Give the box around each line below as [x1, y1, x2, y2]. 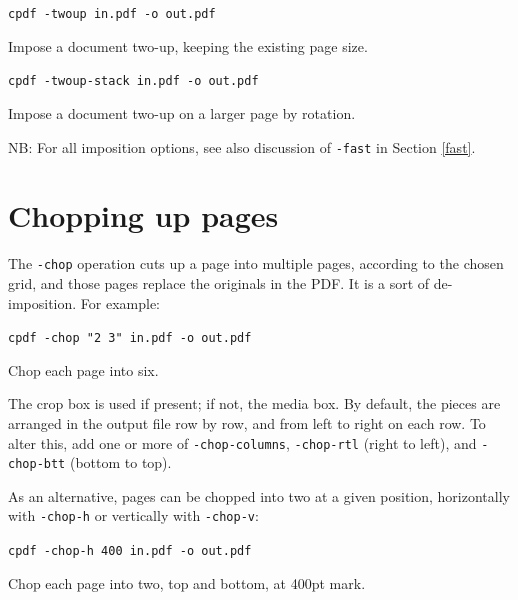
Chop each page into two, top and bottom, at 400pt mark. [8, 572, 366, 593]
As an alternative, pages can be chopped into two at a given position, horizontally [8, 485, 510, 506]
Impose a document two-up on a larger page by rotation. [8, 102, 356, 123]
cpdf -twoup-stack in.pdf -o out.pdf [8, 74, 259, 89]
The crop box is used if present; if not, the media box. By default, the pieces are [8, 393, 501, 414]
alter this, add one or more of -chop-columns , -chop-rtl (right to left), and [8, 432, 477, 453]
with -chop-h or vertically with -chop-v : [8, 505, 259, 526]
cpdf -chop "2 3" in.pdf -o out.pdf [8, 331, 252, 346]
